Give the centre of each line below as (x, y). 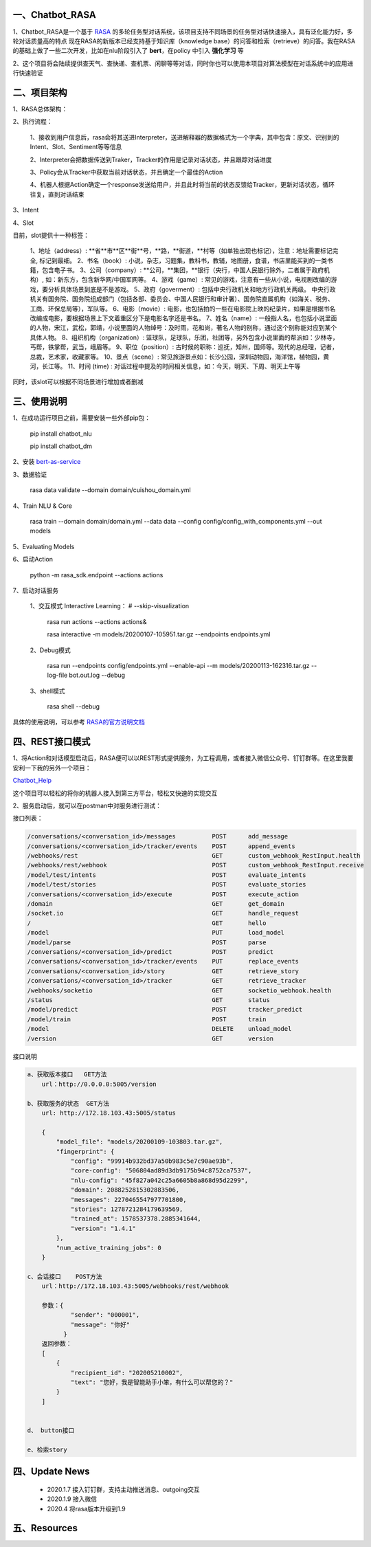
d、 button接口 (51, 1430)
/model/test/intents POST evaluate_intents (167, 875)
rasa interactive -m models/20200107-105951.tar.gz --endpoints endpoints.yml (159, 634)
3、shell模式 (47, 691)
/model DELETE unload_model (159, 1029)
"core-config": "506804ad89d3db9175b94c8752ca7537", (161, 1171)
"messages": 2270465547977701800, (128, 1200)
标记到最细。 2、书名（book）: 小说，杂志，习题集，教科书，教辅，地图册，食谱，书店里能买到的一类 (183, 260)
